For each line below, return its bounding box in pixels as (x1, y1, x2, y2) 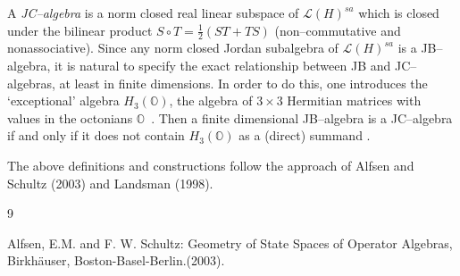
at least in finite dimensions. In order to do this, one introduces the (59, 73, 428, 92)
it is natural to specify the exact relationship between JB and (54, 56, 391, 75)
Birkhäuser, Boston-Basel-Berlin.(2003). (7, 251, 225, 270)
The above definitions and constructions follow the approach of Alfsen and (7, 155, 414, 174)
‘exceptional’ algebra (7, 91, 120, 110)
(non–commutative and (274, 21, 401, 39)
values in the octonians (7, 108, 133, 127)
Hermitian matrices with (287, 91, 422, 110)
